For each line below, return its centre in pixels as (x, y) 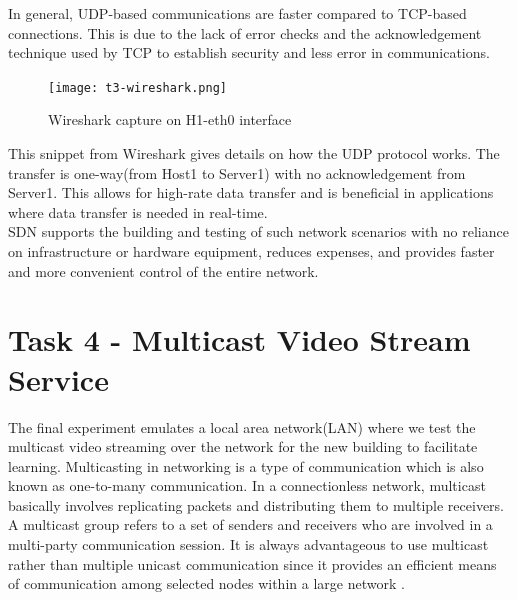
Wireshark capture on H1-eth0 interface (170, 119)
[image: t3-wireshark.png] (137, 87)
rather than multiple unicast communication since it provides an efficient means (252, 563)
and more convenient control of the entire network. (163, 270)
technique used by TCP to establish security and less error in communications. (249, 52)
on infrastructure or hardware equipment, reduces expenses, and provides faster (251, 251)
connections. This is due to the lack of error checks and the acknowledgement (245, 32)
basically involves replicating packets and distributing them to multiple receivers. (256, 504)
